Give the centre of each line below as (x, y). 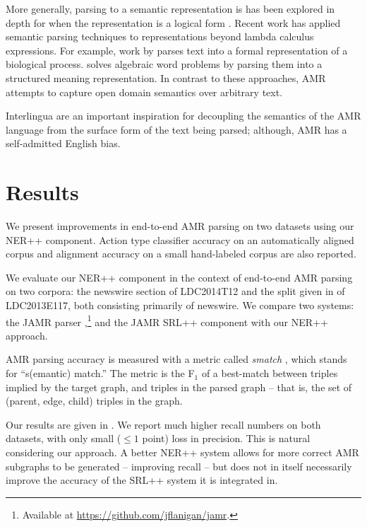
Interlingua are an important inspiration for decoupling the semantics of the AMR (183, 116)
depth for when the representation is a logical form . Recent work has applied (173, 22)
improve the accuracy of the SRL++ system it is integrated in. (142, 480)
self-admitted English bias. (63, 143)
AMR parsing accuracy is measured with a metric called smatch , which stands (176, 359)
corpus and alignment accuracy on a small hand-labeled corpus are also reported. (181, 254)
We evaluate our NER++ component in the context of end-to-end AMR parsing (179, 277)
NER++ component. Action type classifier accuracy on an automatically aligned (180, 239)
